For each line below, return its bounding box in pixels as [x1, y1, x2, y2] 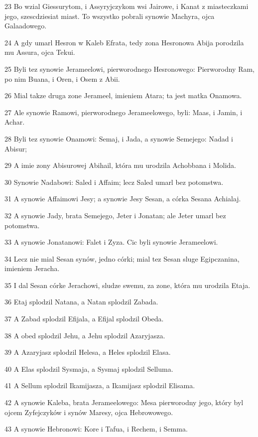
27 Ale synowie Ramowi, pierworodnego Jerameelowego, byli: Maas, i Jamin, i [4, 107, 243, 117]
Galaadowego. [4, 20, 47, 31]
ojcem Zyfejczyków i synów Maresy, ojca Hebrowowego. [4, 407, 173, 417]
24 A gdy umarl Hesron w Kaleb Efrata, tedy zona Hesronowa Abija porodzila [4, 37, 244, 47]
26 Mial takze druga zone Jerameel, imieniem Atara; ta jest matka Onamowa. [4, 90, 242, 101]
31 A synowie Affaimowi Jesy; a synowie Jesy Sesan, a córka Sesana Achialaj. [4, 193, 241, 204]
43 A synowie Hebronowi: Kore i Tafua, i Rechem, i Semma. [4, 424, 188, 434]
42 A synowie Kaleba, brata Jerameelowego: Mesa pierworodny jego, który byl [4, 397, 244, 408]
